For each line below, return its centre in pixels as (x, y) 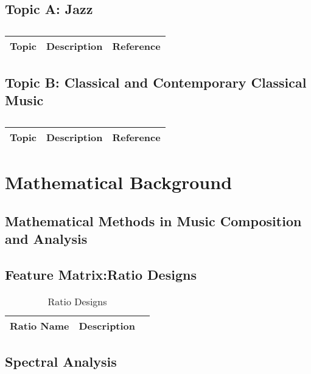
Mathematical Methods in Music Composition (153, 220)
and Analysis (46, 238)
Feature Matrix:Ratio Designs (101, 274)
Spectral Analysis (61, 361)
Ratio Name (40, 325)
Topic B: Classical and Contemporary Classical (156, 82)
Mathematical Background (119, 182)
